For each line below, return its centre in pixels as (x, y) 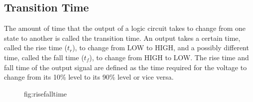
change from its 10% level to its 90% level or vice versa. (89, 77)
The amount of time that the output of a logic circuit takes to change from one (125, 28)
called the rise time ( (36, 48)
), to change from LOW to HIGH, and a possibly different (161, 48)
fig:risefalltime (46, 93)
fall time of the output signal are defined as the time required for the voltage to (126, 67)
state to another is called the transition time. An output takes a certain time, (122, 38)
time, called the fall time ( (44, 57)
